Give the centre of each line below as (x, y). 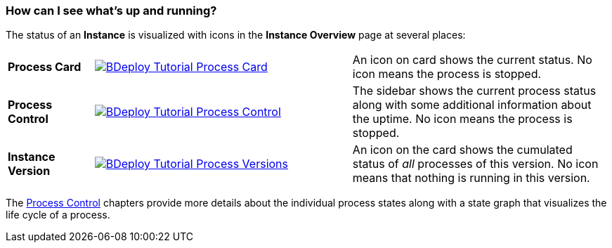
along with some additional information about (472, 105)
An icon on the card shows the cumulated (462, 150)
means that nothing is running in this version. (471, 178)
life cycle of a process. (58, 215)
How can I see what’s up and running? (111, 11)
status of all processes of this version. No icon (475, 164)
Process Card (45, 67)
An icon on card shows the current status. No (472, 60)
